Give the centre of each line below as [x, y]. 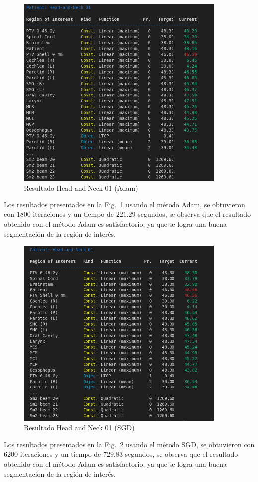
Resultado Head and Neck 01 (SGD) [79, 428]
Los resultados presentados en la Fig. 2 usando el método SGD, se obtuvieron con [129, 444]
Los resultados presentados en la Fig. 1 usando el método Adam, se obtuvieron [125, 204]
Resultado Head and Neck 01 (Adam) [81, 188]
